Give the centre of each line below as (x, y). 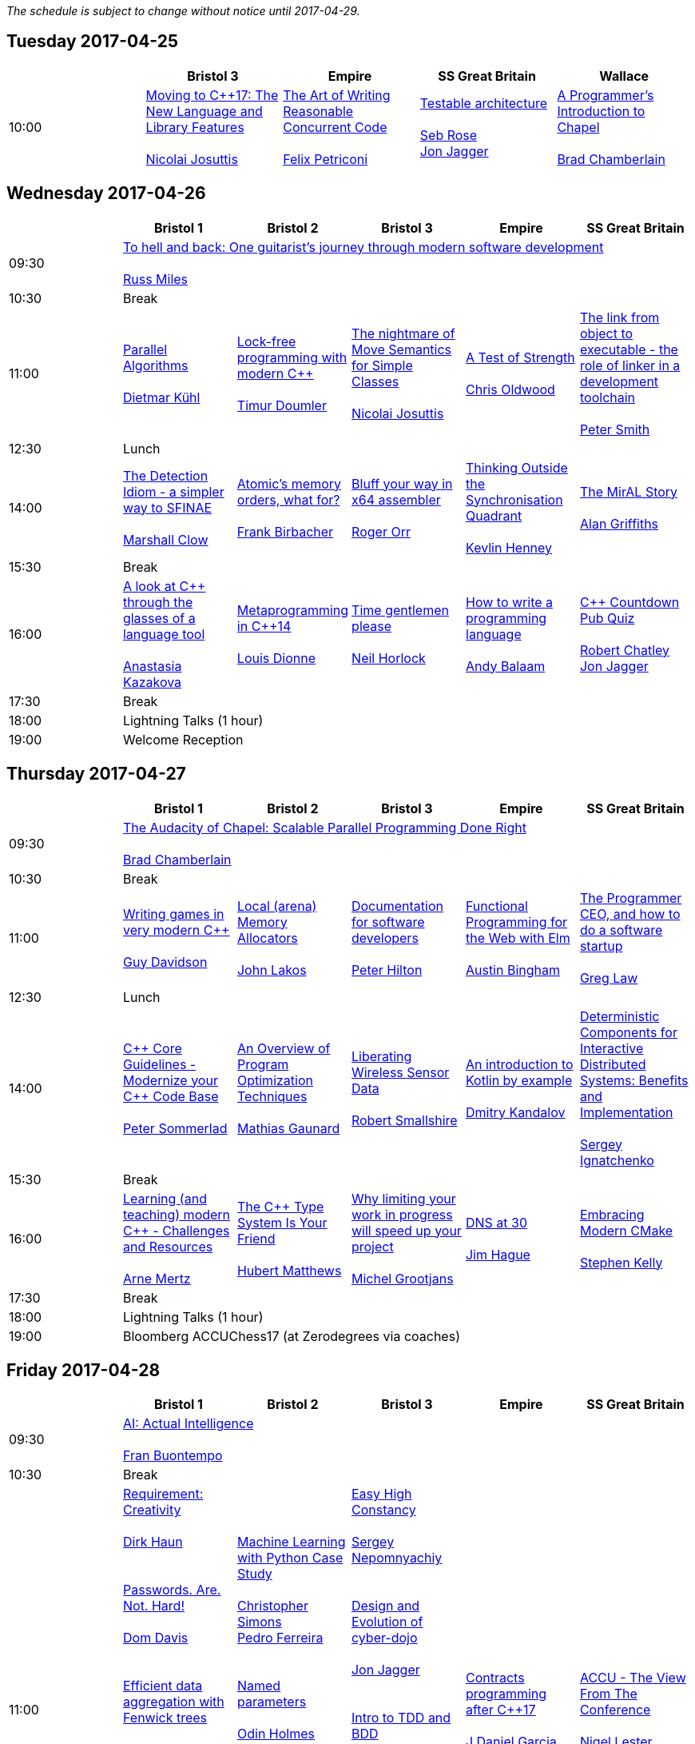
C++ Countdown (629, 602)
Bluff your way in (402, 483)
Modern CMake (626, 1230)
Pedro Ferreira (280, 1638)
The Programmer (631, 898)
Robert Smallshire (404, 1120)
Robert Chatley (625, 650)
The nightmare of (403, 333)
